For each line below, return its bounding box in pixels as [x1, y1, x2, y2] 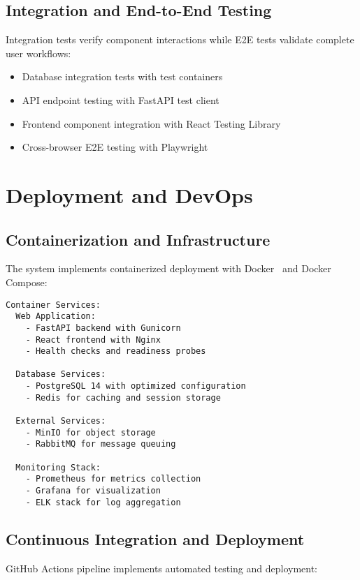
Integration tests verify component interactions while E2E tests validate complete [6, 32, 354, 47]
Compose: [6, 274, 48, 289]
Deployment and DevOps [6, 180, 253, 209]
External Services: [15, 416, 106, 426]
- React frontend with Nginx [25, 334, 161, 345]
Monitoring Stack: [15, 462, 101, 473]
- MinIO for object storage [25, 427, 156, 438]
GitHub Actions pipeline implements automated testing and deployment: [6, 560, 318, 575]
